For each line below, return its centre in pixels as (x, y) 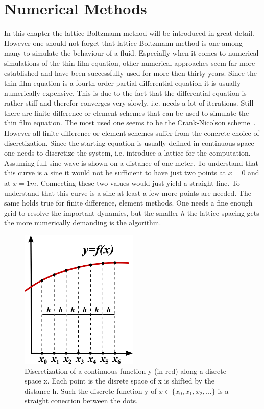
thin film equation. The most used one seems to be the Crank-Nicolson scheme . (130, 123)
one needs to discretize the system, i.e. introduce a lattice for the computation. (127, 153)
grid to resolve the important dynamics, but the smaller (91, 212)
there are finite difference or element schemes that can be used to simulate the (127, 112)
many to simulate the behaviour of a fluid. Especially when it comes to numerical (131, 53)
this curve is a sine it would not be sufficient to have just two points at (115, 173)
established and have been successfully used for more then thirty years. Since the (130, 73)
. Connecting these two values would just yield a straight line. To (138, 183)
